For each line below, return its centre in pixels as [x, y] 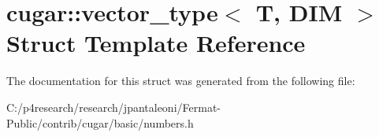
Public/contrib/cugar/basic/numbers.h [100, 122]
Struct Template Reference [156, 43]
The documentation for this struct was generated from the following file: [181, 81]
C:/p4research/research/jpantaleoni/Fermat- [113, 107]
